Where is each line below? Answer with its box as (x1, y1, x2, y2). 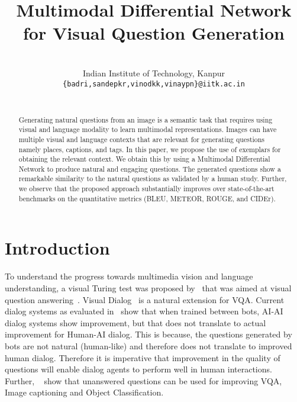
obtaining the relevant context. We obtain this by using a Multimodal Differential (18, 154, 270, 164)
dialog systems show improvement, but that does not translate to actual (5, 316, 266, 329)
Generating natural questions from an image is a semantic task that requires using (18, 114, 273, 124)
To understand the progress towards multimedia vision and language (5, 270, 253, 282)
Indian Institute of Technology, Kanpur (82, 66, 225, 79)
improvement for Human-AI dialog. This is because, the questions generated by (5, 328, 292, 340)
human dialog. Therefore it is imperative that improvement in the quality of (5, 351, 280, 364)
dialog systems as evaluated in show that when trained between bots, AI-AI (5, 305, 283, 317)
